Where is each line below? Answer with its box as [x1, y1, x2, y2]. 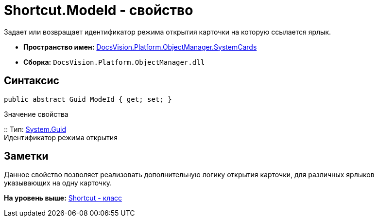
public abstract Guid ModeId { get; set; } [4, 95, 172, 103]
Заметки [4, 150, 49, 163]
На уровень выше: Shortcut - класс [4, 194, 122, 203]
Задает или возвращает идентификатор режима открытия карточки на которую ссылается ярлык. [4, 27, 331, 36]
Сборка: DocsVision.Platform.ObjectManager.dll [23, 57, 205, 66]
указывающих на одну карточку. [4, 179, 112, 187]
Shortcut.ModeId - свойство [4, 2, 193, 18]
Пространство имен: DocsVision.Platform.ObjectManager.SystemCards [23, 42, 257, 51]
